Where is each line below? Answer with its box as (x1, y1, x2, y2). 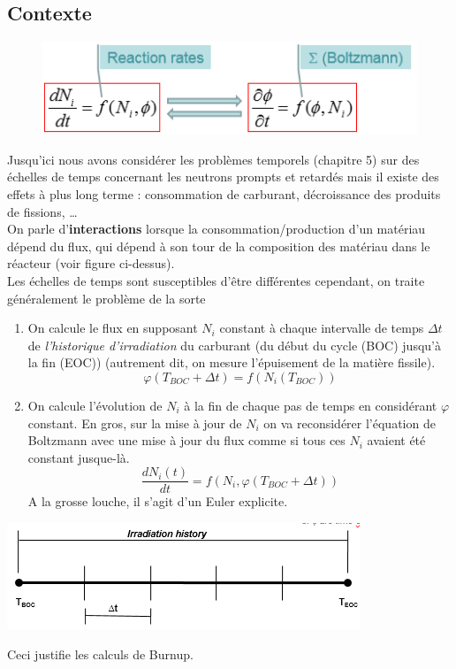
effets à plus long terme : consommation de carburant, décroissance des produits (7, 185, 441, 203)
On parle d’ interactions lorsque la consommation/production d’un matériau (7, 219, 426, 238)
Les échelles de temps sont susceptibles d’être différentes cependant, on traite (7, 271, 425, 289)
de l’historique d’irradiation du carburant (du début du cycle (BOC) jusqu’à (27, 335, 441, 354)
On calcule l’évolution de (27, 396, 163, 414)
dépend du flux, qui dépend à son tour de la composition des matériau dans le (7, 236, 430, 255)
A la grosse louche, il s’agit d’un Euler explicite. (27, 492, 288, 511)
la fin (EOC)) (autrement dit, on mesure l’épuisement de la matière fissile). (27, 353, 436, 372)
